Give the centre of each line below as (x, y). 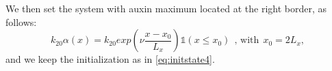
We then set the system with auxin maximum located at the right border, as (166, 8)
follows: (21, 22)
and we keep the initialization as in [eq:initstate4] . (110, 59)
